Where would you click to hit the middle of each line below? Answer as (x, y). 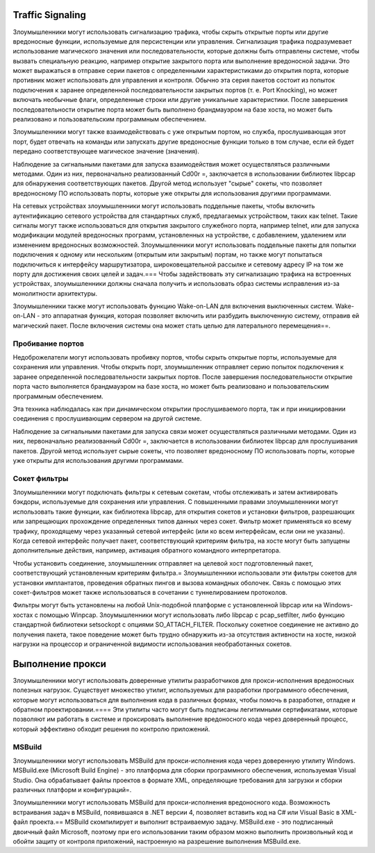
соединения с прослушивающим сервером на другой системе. (107, 419)
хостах (23, 615)
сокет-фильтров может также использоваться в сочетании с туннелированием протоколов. (150, 592)
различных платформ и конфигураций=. (72, 790)
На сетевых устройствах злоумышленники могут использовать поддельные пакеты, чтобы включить (164, 206)
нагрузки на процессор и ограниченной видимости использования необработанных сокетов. (152, 644)
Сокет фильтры (41, 478)
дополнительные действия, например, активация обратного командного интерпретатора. (147, 550)
